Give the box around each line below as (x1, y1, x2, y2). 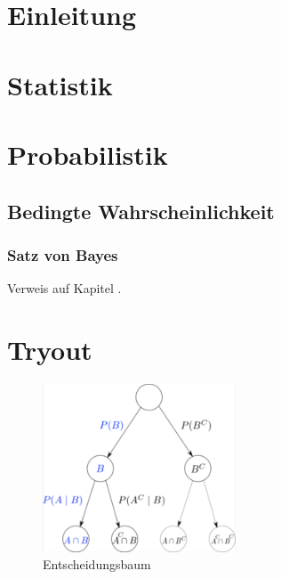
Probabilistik (7, 135, 168, 172)
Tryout (7, 330, 92, 367)
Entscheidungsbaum (43, 555, 151, 574)
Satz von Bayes (7, 243, 118, 265)
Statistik (7, 66, 113, 102)
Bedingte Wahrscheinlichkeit (7, 197, 275, 224)
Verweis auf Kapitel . (7, 279, 122, 298)
